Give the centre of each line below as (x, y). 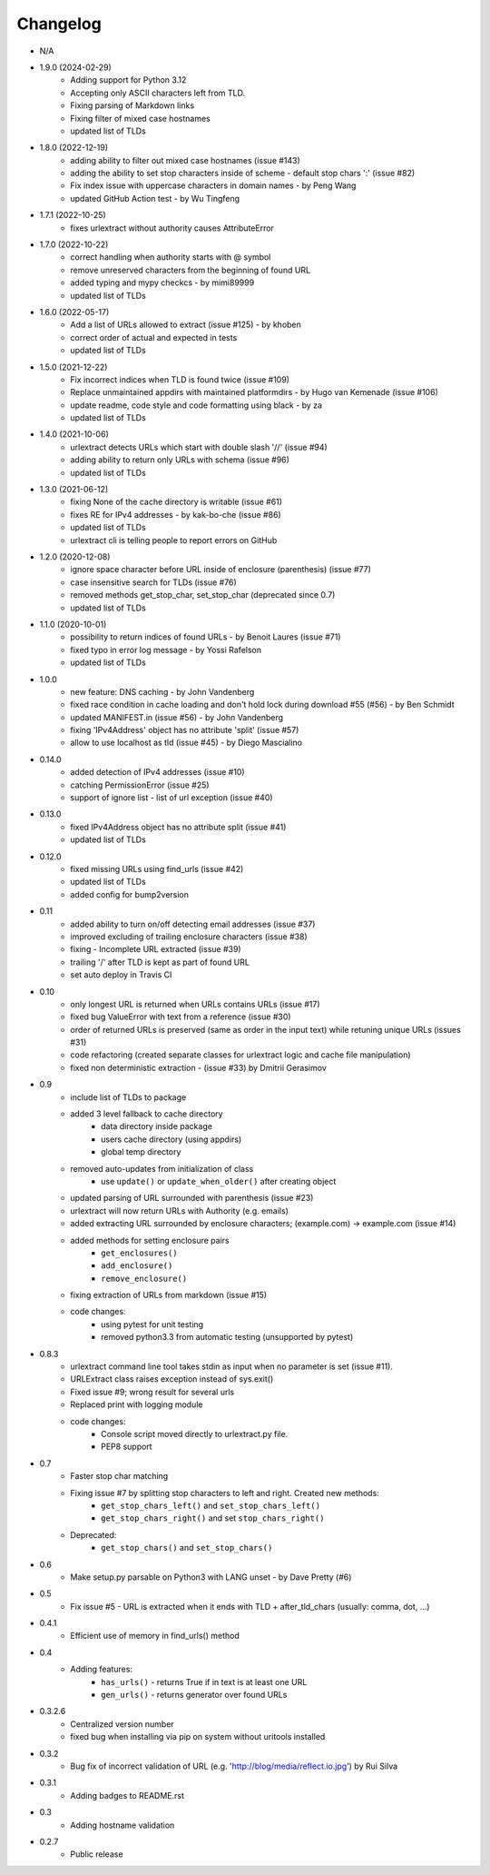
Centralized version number (122, 1724)
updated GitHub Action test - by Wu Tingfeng (155, 198)
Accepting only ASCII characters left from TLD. (157, 93)
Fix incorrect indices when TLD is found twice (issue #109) (180, 379)
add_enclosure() (137, 1266)
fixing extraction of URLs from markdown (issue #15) (169, 1295)
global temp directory (141, 1152)
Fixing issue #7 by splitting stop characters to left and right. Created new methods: (225, 1493)
